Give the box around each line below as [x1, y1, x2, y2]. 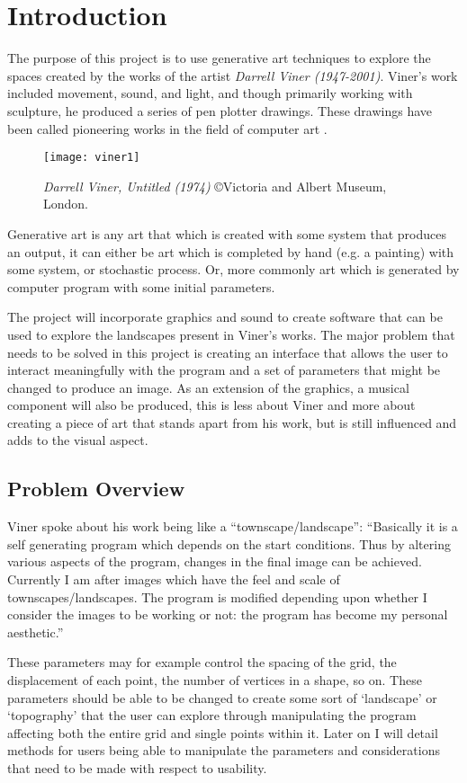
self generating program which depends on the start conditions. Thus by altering [7, 534, 451, 553]
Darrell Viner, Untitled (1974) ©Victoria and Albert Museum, [43, 176, 387, 195]
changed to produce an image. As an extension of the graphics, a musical [7, 378, 409, 396]
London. [43, 194, 88, 213]
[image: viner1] [43, 151, 140, 165]
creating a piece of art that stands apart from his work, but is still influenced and [7, 413, 457, 432]
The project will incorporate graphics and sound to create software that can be [7, 307, 443, 326]
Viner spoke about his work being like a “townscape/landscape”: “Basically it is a [7, 517, 458, 536]
